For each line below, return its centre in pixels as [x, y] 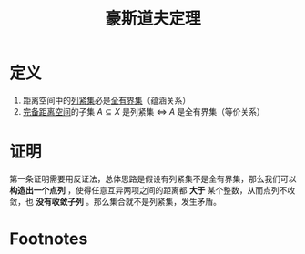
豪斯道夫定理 [152, 19]
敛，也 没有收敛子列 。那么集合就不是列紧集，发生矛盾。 [115, 201]
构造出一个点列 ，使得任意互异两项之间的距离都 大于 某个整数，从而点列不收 [152, 190]
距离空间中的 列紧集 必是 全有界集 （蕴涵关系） [107, 100]
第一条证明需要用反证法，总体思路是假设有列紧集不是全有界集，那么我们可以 [153, 178]
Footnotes [49, 239]
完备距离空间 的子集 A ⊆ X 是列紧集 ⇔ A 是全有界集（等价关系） [144, 111]
